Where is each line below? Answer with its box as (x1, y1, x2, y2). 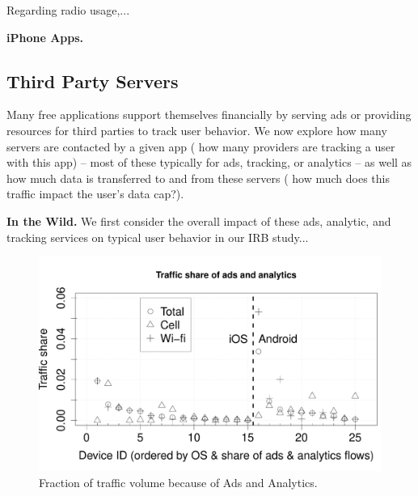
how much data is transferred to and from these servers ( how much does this (6, 169, 390, 186)
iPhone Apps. (6, 28, 84, 45)
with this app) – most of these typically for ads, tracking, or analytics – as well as (6, 154, 412, 171)
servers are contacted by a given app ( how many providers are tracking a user (6, 138, 395, 155)
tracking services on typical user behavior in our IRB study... (6, 228, 309, 245)
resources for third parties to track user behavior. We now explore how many (6, 121, 387, 138)
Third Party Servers (6, 68, 179, 93)
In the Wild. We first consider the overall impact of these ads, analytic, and (6, 212, 391, 229)
